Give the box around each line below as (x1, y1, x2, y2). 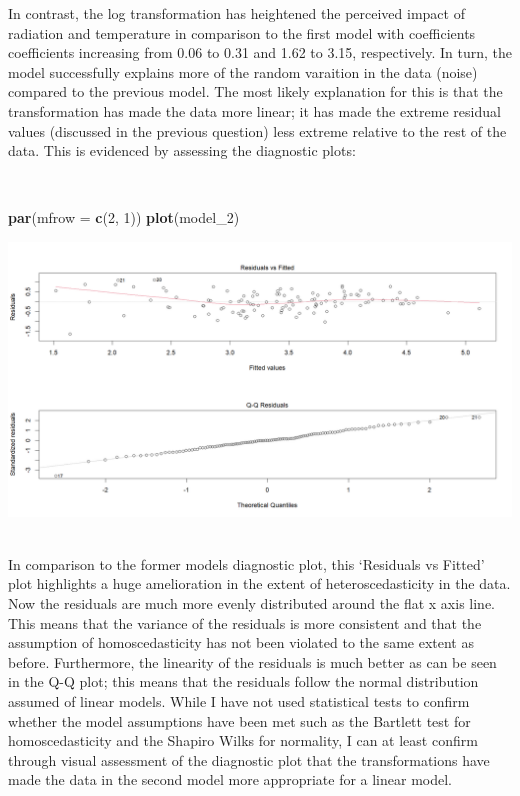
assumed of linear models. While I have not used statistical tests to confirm (8, 690, 470, 711)
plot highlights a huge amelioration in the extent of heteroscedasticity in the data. (8, 573, 511, 594)
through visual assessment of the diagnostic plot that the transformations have (8, 749, 490, 770)
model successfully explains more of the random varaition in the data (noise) (8, 61, 478, 82)
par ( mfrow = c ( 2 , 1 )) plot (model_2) (8, 207, 240, 228)
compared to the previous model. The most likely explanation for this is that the (8, 81, 503, 102)
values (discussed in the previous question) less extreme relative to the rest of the (8, 120, 507, 141)
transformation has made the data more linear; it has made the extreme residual (8, 100, 501, 121)
